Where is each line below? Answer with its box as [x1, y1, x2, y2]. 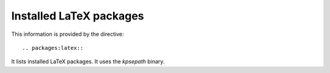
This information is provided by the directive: [11, 30, 124, 38]
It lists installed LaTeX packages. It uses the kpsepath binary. [11, 58, 165, 65]
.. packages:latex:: [22, 44, 84, 51]
